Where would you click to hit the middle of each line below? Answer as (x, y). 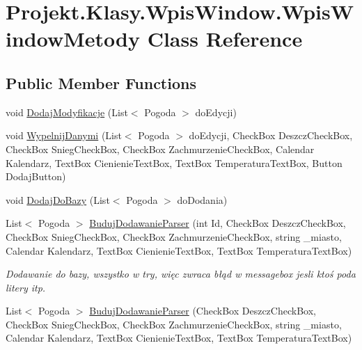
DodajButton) (36, 176)
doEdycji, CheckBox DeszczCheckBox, (271, 135)
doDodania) (202, 199)
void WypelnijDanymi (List (64, 135)
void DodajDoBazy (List (58, 199)
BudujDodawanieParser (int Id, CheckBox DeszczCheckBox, (218, 223)
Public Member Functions (101, 82)
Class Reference (225, 39)
